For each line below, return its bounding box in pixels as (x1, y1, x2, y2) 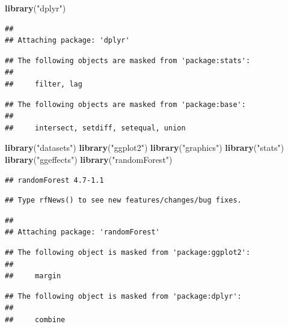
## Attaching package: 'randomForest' (5, 228, 160, 237)
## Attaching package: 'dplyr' (5, 36, 130, 45)
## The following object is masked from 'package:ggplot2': (5, 248, 251, 257)
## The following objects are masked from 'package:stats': (5, 56, 251, 65)
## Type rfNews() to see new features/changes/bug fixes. (5, 196, 242, 205)
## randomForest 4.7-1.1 (5, 176, 104, 185)
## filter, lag (5, 79, 82, 88)
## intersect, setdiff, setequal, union (5, 123, 186, 132)
